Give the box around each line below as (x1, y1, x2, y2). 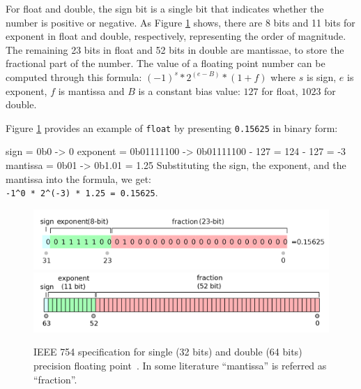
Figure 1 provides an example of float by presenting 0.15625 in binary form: (6, 120, 338, 135)
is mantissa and (58, 83, 125, 98)
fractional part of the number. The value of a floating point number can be (6, 56, 325, 71)
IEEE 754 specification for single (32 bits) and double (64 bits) (33, 344, 302, 359)
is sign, (306, 69, 337, 84)
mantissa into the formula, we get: (6, 171, 152, 186)
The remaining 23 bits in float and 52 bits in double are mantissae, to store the (6, 42, 344, 57)
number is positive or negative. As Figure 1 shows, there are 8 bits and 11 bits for (6, 15, 355, 29)
